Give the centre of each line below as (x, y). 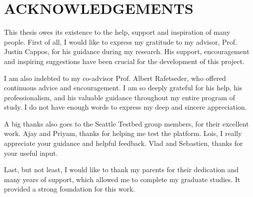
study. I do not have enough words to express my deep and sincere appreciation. (126, 107)
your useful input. (31, 153)
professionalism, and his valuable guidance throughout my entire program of (120, 97)
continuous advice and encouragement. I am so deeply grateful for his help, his (123, 88)
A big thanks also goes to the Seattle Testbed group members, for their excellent (126, 123)
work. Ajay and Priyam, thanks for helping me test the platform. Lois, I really (123, 133)
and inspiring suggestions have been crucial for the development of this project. (124, 61)
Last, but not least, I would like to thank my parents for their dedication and (121, 169)
